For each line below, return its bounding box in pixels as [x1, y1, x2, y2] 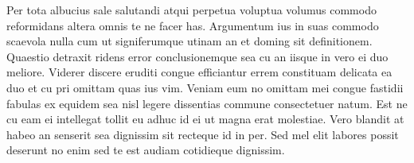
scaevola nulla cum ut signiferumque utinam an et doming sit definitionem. [6, 33, 373, 49]
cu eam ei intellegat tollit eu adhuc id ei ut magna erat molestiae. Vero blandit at [6, 111, 404, 127]
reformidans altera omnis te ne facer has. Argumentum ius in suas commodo [6, 17, 379, 33]
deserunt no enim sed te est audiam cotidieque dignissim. [6, 142, 285, 158]
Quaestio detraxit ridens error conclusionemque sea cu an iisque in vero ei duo [6, 48, 389, 64]
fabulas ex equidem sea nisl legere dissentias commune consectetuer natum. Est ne [6, 95, 408, 111]
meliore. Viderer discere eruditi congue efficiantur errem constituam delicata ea [6, 64, 393, 80]
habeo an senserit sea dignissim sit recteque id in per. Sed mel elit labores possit [6, 126, 399, 142]
